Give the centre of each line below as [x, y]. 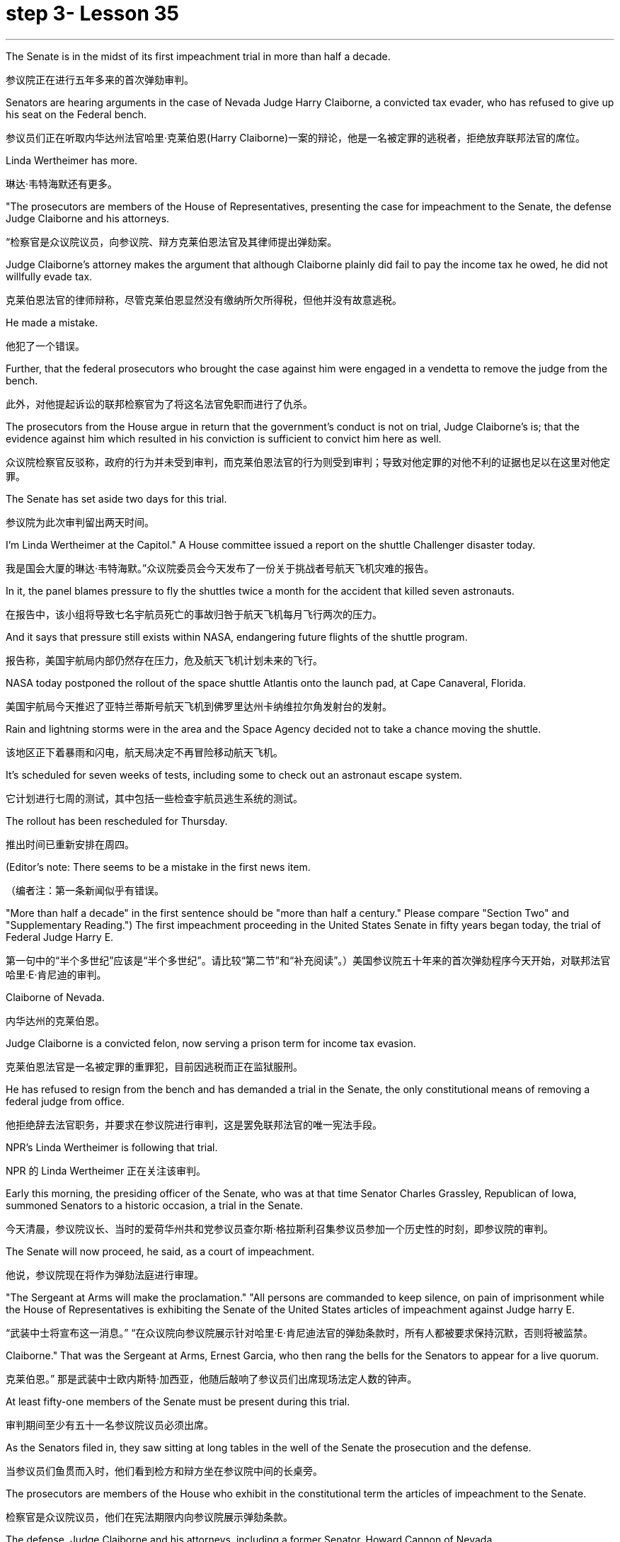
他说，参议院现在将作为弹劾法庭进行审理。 [105, 1274]
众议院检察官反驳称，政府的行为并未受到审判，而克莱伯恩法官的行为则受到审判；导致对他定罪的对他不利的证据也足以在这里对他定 [308, 462]
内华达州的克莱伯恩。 [55, 1020]
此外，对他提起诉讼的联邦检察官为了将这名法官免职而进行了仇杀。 [159, 404]
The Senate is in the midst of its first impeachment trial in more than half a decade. [198, 56]
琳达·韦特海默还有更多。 [62, 183]
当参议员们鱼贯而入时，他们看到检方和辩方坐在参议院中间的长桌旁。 [164, 1470]
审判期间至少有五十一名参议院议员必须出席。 [110, 1424]
